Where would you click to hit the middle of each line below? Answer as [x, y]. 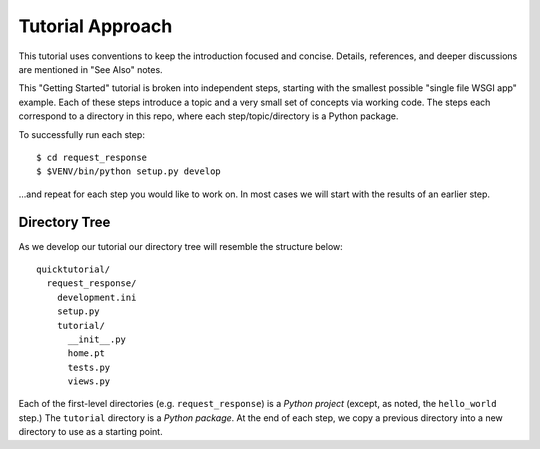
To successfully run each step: [81, 134]
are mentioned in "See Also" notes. [91, 69]
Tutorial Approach [95, 26]
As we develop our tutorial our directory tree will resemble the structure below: [181, 246]
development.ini [96, 297]
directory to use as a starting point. [91, 432]
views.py [89, 381]
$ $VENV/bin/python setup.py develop [129, 171]
